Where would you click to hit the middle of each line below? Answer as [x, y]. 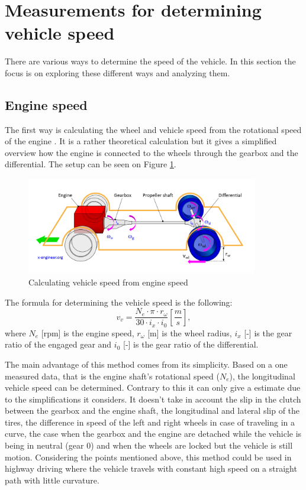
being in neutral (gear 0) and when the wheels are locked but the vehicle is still [149, 445]
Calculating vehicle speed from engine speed [108, 282]
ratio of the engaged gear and [58, 344]
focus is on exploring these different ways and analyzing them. [117, 72]
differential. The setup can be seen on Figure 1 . [91, 164]
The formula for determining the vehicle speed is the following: [119, 302]
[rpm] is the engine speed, [88, 332]
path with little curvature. [52, 480]
